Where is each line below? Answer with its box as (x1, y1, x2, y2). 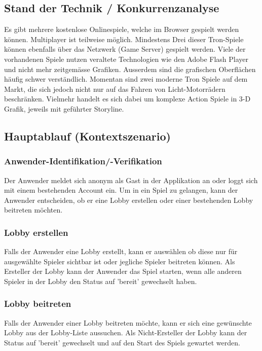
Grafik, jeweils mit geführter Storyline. (4, 103, 124, 114)
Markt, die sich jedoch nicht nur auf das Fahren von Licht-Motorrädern (4, 83, 226, 94)
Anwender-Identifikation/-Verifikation (4, 155, 162, 167)
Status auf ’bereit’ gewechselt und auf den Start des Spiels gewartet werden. (4, 337, 240, 347)
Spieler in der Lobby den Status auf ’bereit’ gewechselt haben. (4, 275, 197, 286)
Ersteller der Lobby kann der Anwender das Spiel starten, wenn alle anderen (4, 266, 242, 276)
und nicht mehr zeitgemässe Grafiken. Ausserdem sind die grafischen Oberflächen (4, 63, 256, 74)
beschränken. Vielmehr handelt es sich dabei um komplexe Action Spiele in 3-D (4, 93, 251, 104)
